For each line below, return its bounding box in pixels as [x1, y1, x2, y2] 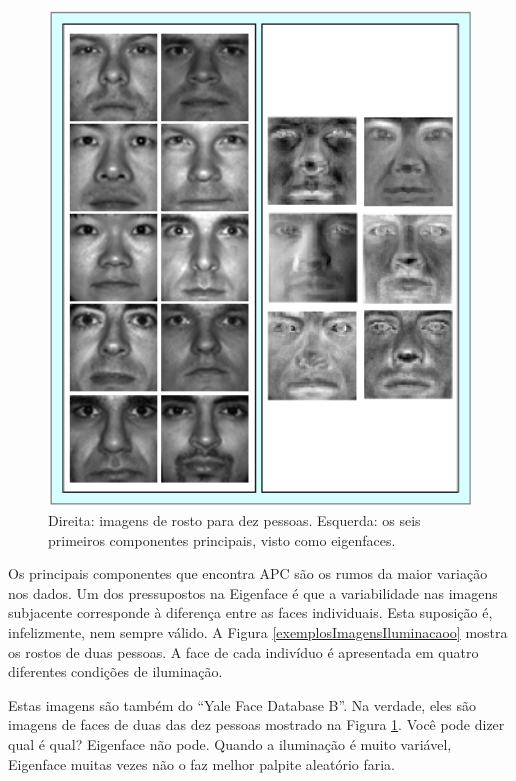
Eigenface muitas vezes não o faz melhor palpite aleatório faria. [8, 753, 396, 774]
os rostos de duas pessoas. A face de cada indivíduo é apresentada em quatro [8, 641, 479, 662]
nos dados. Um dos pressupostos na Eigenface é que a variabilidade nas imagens [8, 582, 498, 603]
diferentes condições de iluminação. [8, 661, 223, 682]
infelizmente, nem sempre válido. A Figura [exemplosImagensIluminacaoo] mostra [8, 622, 508, 643]
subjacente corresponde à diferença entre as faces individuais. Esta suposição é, [8, 602, 493, 623]
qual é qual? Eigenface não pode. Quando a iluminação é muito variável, [8, 734, 452, 755]
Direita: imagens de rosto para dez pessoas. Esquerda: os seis [48, 510, 421, 531]
